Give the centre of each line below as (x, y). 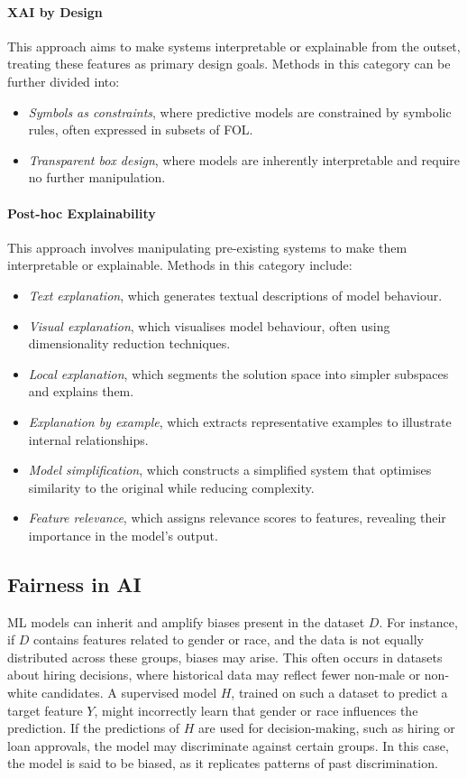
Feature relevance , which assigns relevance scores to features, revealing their (237, 518)
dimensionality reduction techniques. (129, 343)
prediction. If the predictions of (94, 728)
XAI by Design (55, 11)
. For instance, (418, 621)
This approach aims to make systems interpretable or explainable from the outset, (234, 46)
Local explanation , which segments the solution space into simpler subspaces (238, 373)
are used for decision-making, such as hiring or (327, 728)
